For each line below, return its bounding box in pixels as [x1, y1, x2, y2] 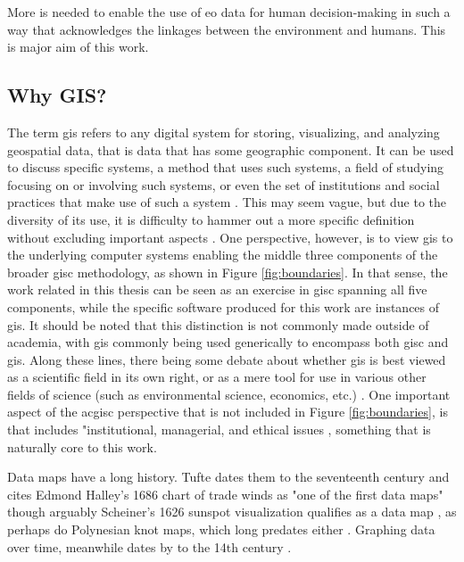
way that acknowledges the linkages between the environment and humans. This [7, 20, 446, 38]
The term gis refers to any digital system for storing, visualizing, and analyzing [7, 122, 440, 141]
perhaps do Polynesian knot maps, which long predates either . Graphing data [7, 520, 435, 539]
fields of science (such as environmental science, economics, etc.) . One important [7, 384, 451, 403]
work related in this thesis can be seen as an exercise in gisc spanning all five [7, 280, 427, 299]
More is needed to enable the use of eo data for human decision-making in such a [7, 3, 451, 21]
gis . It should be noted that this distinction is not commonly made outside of [7, 315, 429, 334]
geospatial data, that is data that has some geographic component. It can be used [7, 140, 454, 159]
